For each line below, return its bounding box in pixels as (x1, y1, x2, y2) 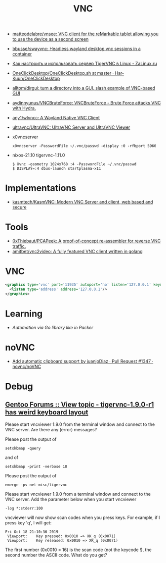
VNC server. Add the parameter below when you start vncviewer (5, 496, 137, 502)
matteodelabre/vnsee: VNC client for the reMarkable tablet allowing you (12, 31, 159, 37)
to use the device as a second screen (12, 36, 89, 42)
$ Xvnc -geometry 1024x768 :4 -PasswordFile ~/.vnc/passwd (12, 162, 137, 167)
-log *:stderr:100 (5, 506, 43, 511)
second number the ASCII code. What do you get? (5, 552, 107, 558)
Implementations (5, 183, 77, 194)
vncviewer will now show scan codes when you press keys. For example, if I (5, 514, 160, 520)
